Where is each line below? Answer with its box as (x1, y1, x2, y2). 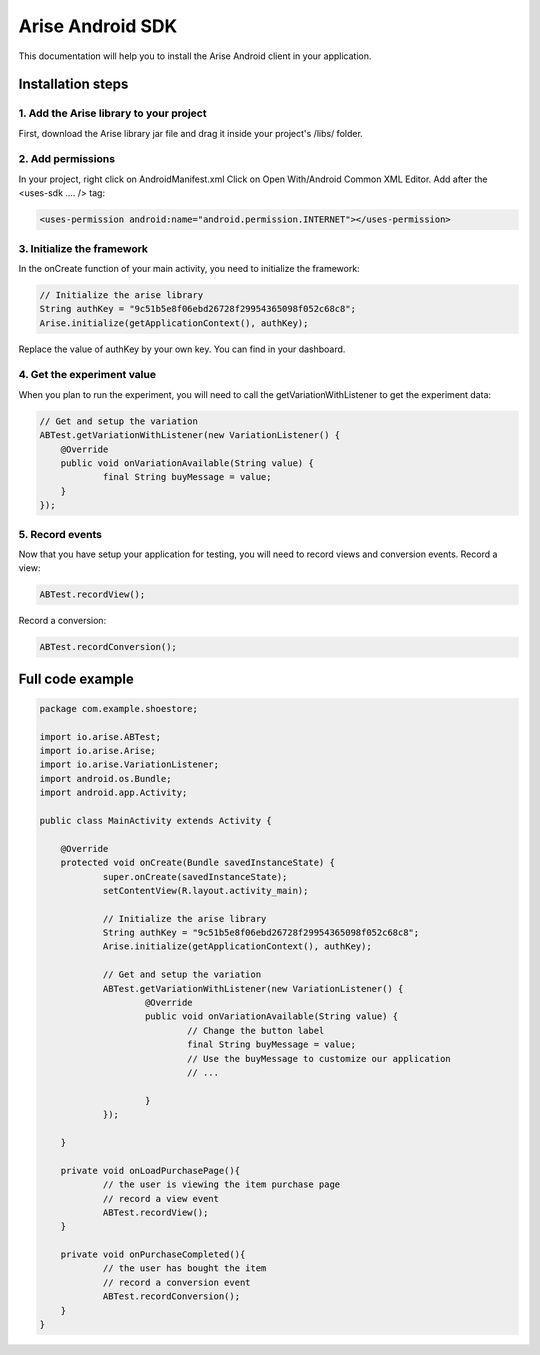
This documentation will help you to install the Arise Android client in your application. (18, 50, 372, 62)
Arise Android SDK (18, 15, 178, 37)
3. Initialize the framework (18, 241, 149, 255)
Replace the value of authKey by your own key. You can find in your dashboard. (18, 343, 346, 355)
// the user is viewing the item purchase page (102, 1179, 341, 1190)
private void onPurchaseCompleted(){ (60, 1249, 246, 1260)
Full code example (18, 670, 135, 687)
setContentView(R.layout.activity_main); (102, 885, 309, 896)
